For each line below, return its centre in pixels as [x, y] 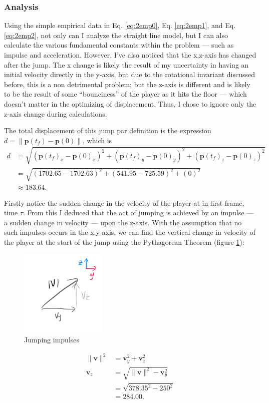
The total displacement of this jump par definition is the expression [108, 130]
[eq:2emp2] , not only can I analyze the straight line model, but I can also [116, 35]
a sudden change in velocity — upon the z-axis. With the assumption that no [123, 222]
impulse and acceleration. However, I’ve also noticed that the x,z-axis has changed [130, 55]
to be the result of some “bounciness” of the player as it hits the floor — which [125, 94]
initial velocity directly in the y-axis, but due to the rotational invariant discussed [129, 74]
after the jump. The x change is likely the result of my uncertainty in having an [126, 64]
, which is [97, 140]
